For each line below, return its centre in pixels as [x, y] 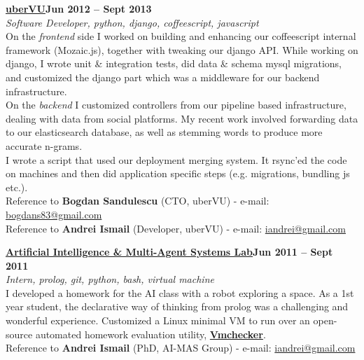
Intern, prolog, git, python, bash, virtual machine [110, 279]
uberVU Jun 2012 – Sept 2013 [79, 8]
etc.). [17, 187]
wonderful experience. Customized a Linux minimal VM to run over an [158, 320]
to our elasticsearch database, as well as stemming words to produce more [164, 132]
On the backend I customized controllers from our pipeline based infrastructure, [176, 105]
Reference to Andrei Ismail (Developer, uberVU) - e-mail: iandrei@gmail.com [176, 228]
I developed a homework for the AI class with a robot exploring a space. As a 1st [180, 292]
